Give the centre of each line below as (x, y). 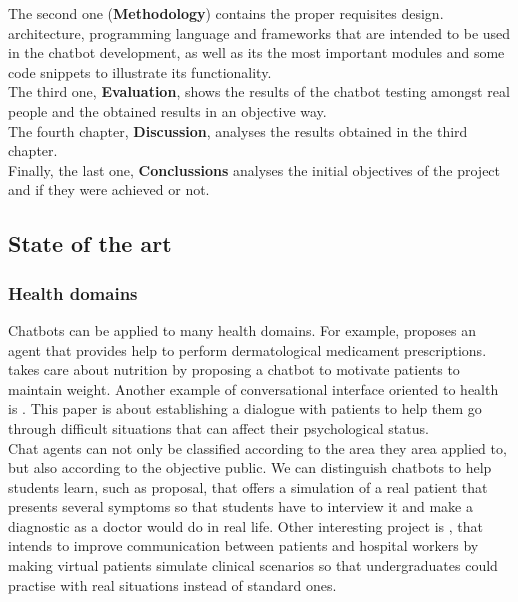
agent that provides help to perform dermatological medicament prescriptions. (247, 349)
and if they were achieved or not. (109, 189)
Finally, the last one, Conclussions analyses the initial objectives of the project (254, 169)
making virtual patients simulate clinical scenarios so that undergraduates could (253, 565)
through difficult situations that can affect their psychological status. (218, 427)
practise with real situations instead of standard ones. (172, 584)
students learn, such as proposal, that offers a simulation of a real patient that (248, 486)
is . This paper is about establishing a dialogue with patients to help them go (245, 408)
